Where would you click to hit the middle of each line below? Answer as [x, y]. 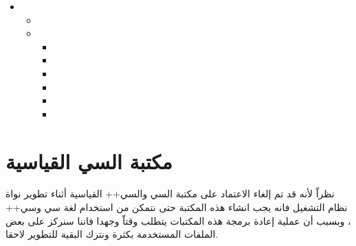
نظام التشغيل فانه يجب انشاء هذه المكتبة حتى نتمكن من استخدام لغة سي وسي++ [177, 207]
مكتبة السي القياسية [89, 161]
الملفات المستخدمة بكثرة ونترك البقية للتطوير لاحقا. [112, 234]
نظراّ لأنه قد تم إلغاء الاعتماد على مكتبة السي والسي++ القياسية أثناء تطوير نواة [170, 194]
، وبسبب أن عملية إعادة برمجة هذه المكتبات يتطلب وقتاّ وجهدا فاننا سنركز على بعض [178, 220]
